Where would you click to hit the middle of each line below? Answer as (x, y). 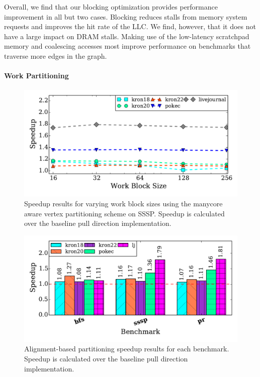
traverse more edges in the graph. (56, 55)
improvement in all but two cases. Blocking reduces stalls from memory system (126, 16)
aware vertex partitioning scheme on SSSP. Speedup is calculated (124, 213)
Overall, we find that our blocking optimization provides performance (111, 7)
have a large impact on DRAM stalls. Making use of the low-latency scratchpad (127, 36)
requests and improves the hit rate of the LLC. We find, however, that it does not (130, 26)
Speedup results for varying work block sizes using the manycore (123, 203)
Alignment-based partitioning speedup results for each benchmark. (127, 349)
